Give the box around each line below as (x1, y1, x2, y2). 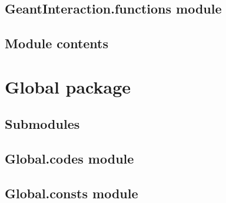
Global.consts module (5, 184, 138, 202)
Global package (5, 74, 131, 98)
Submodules (5, 115, 80, 133)
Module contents (5, 34, 109, 52)
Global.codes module (5, 149, 134, 168)
